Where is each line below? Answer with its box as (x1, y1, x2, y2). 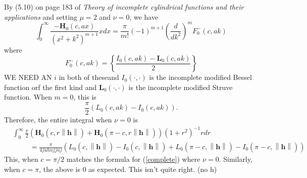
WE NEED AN (4, 72, 52, 82)
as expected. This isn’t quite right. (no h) (88, 163, 217, 174)
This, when (4, 154, 38, 164)
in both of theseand (59, 72, 119, 82)
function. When (4, 92, 52, 102)
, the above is (39, 163, 80, 174)
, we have (129, 11, 159, 22)
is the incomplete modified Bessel (149, 72, 252, 82)
